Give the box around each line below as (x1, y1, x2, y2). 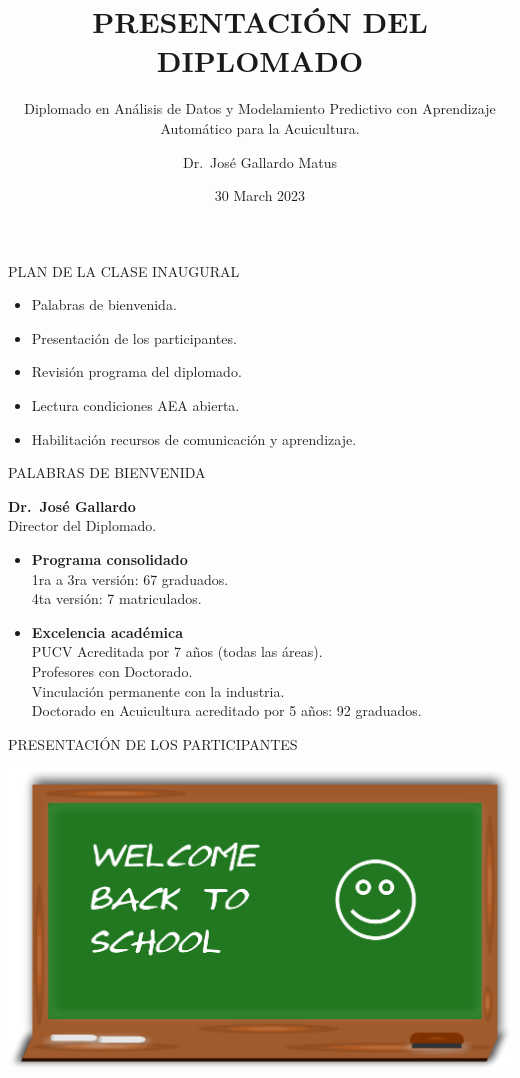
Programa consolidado (31, 549, 188, 570)
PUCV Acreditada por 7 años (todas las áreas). (31, 641, 323, 662)
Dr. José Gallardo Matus (183, 151, 337, 172)
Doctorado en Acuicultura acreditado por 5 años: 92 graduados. (31, 700, 422, 721)
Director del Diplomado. (8, 515, 157, 536)
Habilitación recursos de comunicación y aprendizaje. (31, 428, 357, 449)
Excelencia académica (31, 621, 183, 642)
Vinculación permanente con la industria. (31, 680, 285, 701)
